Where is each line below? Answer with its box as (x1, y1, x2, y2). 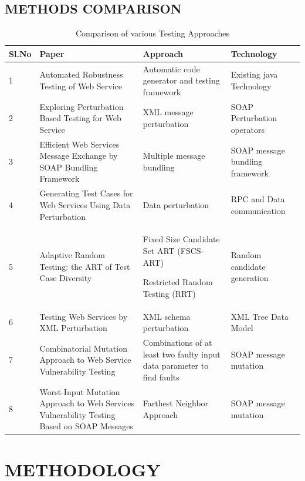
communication (231, 204, 286, 216)
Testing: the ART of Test (39, 260, 130, 272)
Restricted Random (143, 276, 213, 288)
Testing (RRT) (143, 287, 196, 299)
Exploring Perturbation (39, 100, 124, 112)
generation (231, 272, 269, 284)
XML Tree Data (231, 310, 289, 322)
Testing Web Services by (39, 310, 128, 322)
